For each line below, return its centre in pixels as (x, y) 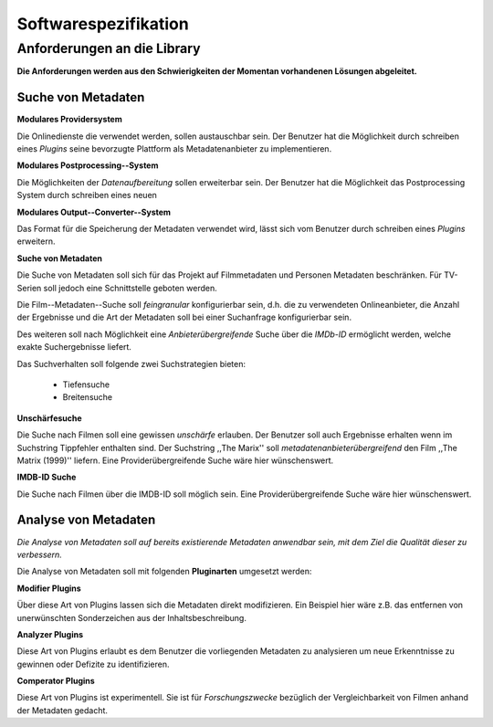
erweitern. (36, 241)
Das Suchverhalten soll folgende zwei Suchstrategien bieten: (131, 363)
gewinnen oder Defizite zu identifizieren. (93, 664)
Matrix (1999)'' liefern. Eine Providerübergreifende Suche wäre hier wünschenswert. (175, 460)
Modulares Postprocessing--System (88, 165)
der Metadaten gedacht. (63, 710)
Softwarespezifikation (103, 24)
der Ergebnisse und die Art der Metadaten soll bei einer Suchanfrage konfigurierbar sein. (184, 317)
